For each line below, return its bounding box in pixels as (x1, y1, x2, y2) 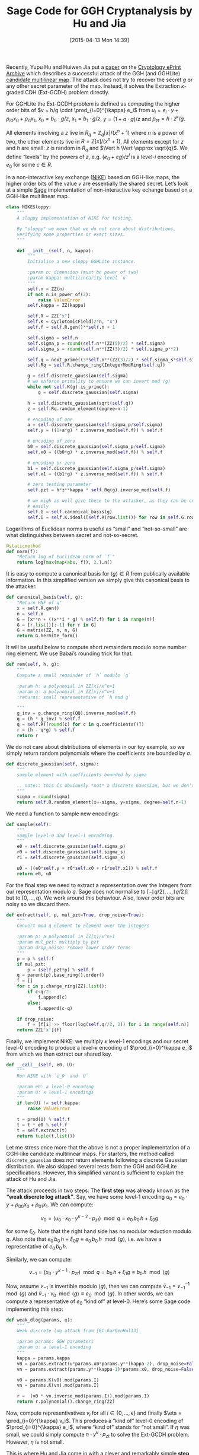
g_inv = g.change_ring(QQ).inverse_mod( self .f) (17, 710, 136, 716)
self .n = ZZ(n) (27, 286, 65, 292)
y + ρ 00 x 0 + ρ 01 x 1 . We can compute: (6, 1200, 94, 1209)
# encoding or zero (27, 460, 76, 466)
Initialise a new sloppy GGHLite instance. (27, 259, 136, 265)
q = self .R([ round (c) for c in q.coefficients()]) (17, 722, 145, 727)
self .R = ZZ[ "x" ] (27, 313, 70, 319)
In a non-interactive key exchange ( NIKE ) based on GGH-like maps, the (6, 174, 180, 181)
